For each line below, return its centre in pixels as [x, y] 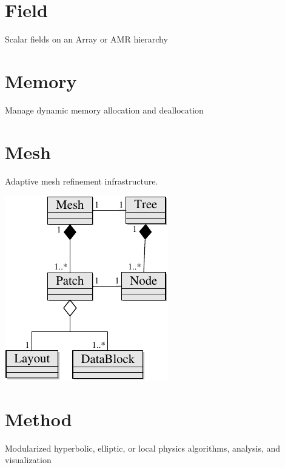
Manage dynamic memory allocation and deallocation [104, 110]
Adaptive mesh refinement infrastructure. [82, 181]
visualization [28, 460]
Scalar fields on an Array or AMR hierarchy [86, 39]
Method [39, 419]
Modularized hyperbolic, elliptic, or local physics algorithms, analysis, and [143, 448]
